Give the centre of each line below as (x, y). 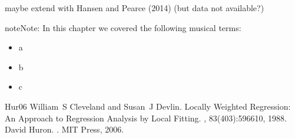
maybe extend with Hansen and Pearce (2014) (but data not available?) (135, 8)
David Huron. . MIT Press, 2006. (64, 129)
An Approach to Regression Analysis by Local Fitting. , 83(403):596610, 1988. (146, 118)
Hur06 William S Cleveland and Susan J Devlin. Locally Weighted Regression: (148, 106)
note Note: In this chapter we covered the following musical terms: (123, 27)
